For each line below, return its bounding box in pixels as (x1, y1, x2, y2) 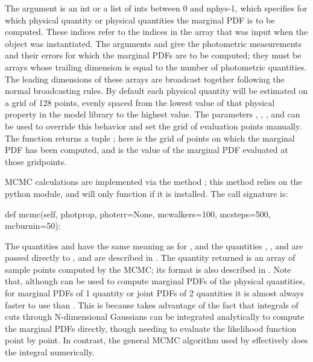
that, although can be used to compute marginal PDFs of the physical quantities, (5, 275, 305, 287)
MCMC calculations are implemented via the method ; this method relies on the (5, 175, 302, 188)
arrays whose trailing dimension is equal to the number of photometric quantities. (5, 60, 307, 73)
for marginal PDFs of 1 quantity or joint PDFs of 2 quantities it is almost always (5, 287, 304, 299)
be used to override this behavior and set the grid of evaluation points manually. (5, 119, 302, 132)
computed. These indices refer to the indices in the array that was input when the (5, 25, 308, 38)
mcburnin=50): (5, 219, 61, 232)
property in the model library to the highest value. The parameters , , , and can (5, 108, 300, 120)
